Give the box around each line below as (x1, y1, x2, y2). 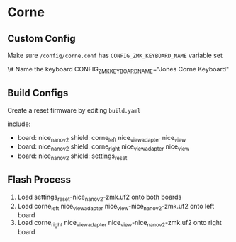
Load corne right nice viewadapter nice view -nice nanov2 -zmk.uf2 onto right (17, 219, 222, 229)
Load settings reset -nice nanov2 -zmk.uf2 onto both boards (17, 192, 182, 202)
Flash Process (7, 174, 71, 186)
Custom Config (7, 33, 76, 45)
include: (7, 120, 31, 128)
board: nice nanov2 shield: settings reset (17, 151, 128, 161)
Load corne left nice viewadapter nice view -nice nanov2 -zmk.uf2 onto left (17, 202, 215, 212)
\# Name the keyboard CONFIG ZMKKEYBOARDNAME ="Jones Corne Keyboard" (7, 65, 230, 75)
